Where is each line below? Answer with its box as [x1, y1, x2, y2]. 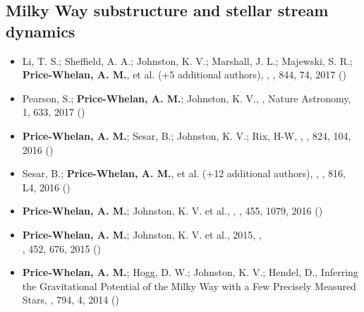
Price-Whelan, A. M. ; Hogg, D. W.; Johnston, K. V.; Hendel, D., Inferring [22, 265, 358, 280]
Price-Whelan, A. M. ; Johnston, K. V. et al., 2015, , [22, 227, 262, 241]
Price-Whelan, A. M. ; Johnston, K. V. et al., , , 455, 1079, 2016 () [22, 203, 323, 218]
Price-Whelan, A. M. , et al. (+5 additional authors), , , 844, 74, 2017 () [22, 67, 346, 82]
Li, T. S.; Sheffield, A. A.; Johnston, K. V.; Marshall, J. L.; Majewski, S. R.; [22, 53, 353, 68]
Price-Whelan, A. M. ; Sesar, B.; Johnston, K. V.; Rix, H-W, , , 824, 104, [22, 128, 351, 143]
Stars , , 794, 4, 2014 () [22, 292, 119, 307]
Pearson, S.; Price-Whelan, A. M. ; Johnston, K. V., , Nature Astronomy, [22, 90, 351, 105]
